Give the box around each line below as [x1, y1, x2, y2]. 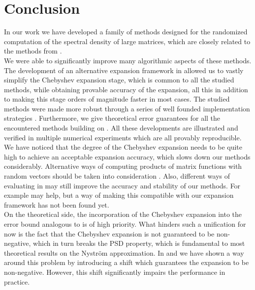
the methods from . [4, 46, 62, 56]
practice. [4, 276, 30, 287]
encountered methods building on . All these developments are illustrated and [4, 123, 238, 133]
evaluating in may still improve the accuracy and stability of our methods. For [4, 180, 241, 190]
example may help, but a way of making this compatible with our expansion [4, 190, 234, 200]
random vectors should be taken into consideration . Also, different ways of [4, 171, 230, 181]
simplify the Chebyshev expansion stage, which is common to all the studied [4, 75, 234, 85]
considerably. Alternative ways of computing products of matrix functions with [4, 161, 242, 171]
